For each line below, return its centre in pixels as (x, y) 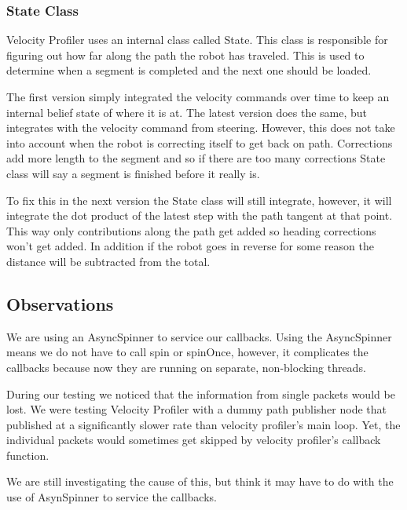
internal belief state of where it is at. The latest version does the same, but (187, 112)
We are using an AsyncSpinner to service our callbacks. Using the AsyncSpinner (199, 336)
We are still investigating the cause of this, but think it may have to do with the (200, 481)
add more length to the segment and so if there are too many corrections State (196, 158)
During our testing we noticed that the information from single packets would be (201, 393)
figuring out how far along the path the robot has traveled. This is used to (185, 55)
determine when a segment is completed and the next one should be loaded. (189, 70)
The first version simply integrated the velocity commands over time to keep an (198, 97)
